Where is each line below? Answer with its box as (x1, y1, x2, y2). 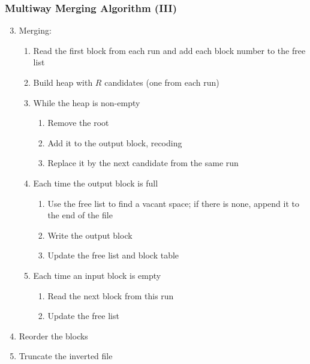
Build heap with (33, 76, 93, 88)
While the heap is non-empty (33, 96, 140, 109)
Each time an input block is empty (33, 269, 161, 281)
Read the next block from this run (47, 289, 174, 302)
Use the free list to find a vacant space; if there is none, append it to (47, 197, 299, 209)
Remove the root (47, 116, 109, 129)
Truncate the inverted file (19, 350, 113, 362)
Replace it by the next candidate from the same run (47, 157, 239, 169)
